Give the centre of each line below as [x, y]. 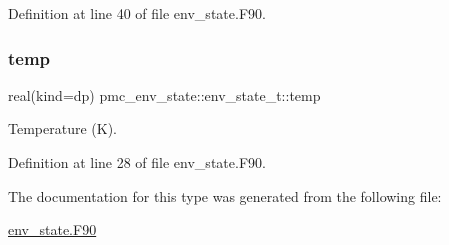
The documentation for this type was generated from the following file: [225, 195]
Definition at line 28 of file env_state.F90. [137, 162]
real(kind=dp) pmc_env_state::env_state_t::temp [164, 94]
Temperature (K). [62, 128]
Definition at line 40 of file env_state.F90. [137, 13]
